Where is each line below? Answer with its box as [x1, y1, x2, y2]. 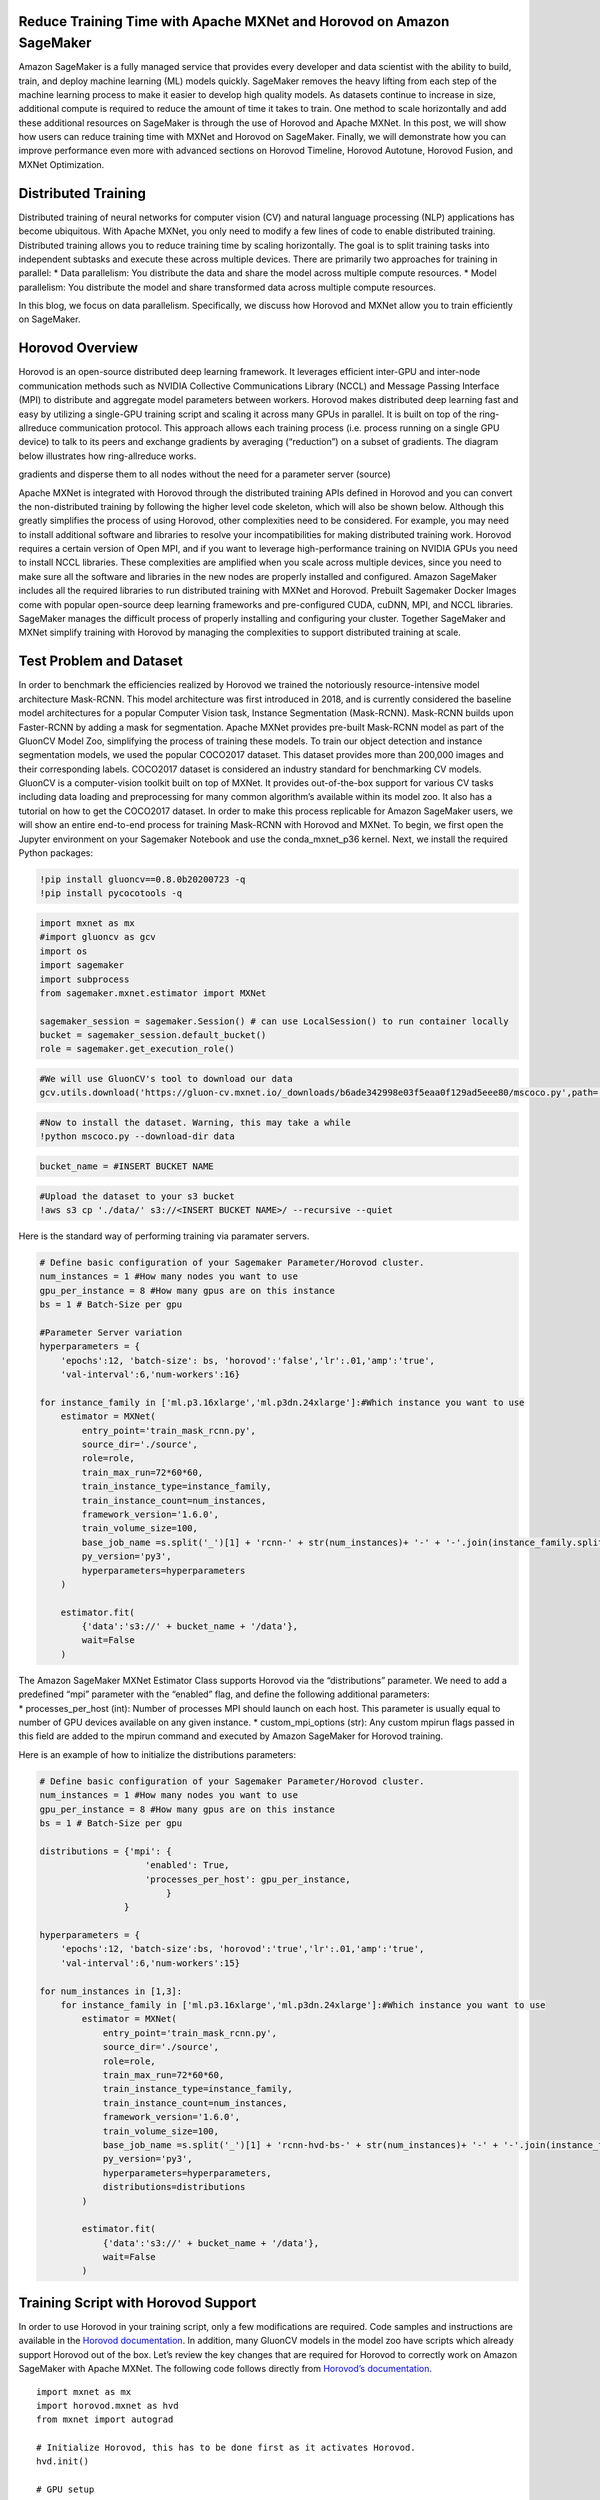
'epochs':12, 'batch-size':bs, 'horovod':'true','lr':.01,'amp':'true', [60, 1943, 425, 1955]
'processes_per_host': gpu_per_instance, [145, 1873, 351, 1885]
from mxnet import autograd [36, 2414, 174, 2425]
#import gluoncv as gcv [39, 931, 157, 943]
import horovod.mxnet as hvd [36, 2400, 179, 2411]
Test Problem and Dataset [18, 653, 184, 670]
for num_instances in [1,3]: [39, 1985, 183, 1997]
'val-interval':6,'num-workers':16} [60, 1369, 240, 1380]
